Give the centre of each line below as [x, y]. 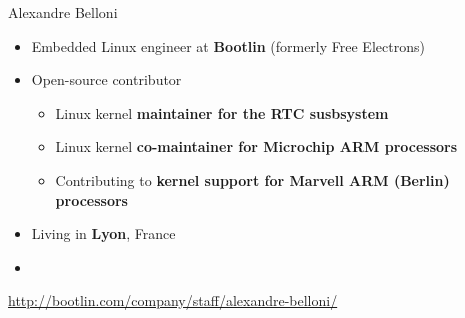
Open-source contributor [106, 79]
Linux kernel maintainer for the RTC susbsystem [222, 112]
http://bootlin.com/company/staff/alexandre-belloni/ [173, 300]
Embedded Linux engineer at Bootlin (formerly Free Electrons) [228, 45]
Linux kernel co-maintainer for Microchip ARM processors [256, 146]
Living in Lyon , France [103, 233]
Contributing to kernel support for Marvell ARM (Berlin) [252, 179]
